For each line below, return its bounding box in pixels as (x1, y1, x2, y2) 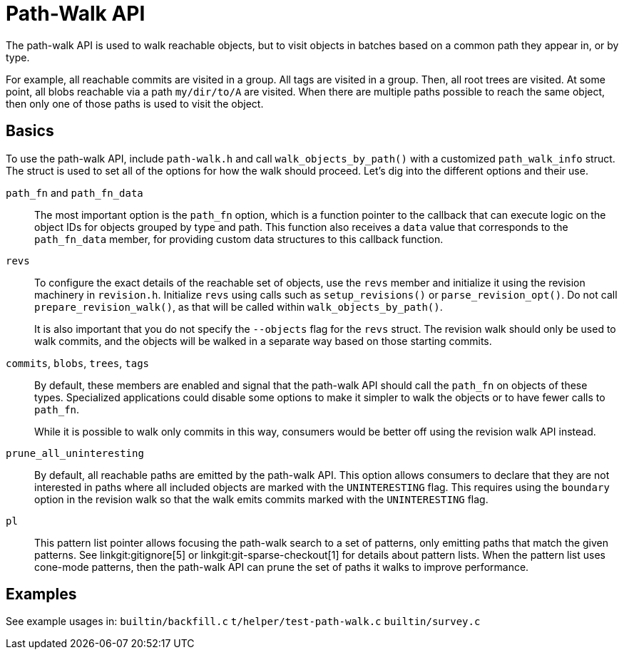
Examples (6, 585, 77, 604)
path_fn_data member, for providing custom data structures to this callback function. (34, 232, 444, 245)
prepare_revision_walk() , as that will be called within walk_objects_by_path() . (34, 300, 443, 313)
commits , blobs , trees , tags (6, 356, 149, 369)
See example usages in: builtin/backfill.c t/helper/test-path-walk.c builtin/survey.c (6, 615, 481, 628)
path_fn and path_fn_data (6, 186, 143, 199)
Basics (6, 122, 54, 140)
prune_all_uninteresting (6, 447, 144, 459)
